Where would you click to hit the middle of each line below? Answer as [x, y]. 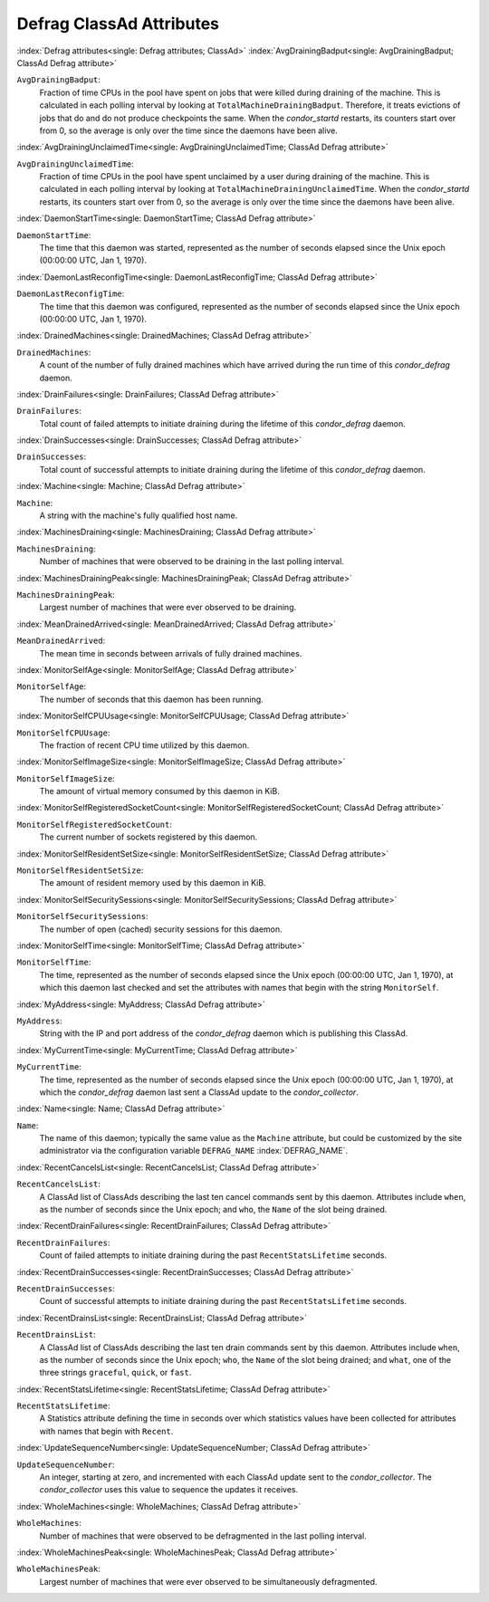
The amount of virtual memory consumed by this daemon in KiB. [159, 791]
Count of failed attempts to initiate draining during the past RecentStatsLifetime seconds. [213, 1255]
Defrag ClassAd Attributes [118, 24]
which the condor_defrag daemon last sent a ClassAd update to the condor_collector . [199, 1092]
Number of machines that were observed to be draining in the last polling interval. [192, 561]
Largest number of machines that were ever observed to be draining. [168, 608]
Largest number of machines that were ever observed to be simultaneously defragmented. [208, 1581]
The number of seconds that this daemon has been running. [152, 699]
